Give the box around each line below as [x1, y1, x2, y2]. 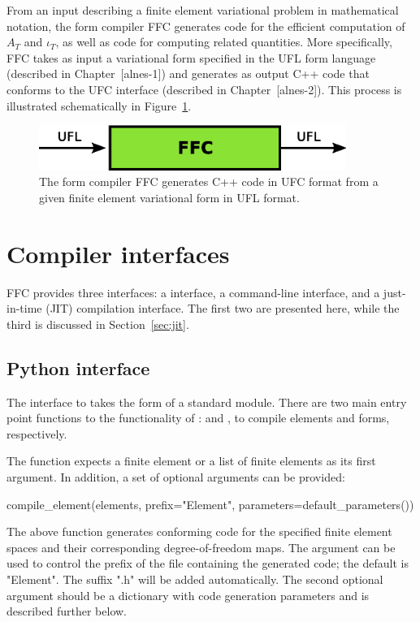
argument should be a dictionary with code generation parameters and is [6, 586, 370, 603]
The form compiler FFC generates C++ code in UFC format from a [39, 173, 379, 190]
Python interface [6, 355, 150, 380]
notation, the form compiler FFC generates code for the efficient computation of [6, 17, 405, 34]
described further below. [6, 603, 127, 620]
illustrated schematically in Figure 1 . [6, 97, 192, 114]
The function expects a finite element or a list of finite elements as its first [6, 452, 376, 469]
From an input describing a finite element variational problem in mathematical [6, 2, 399, 18]
